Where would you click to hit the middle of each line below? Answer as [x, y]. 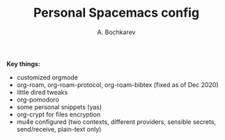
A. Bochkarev [116, 32]
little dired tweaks [42, 92]
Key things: [24, 63]
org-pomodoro [38, 100]
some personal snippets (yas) [59, 107]
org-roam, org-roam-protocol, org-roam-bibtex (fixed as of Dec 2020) [117, 84]
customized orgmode [47, 77]
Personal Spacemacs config [116, 13]
